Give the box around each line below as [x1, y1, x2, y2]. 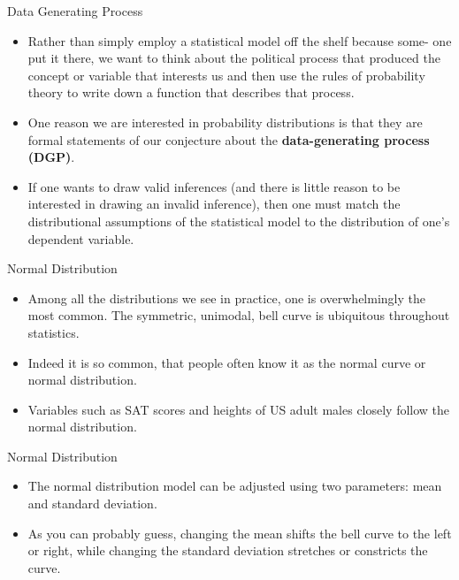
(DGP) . [27, 148, 75, 166]
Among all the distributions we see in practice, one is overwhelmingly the [27, 288, 425, 307]
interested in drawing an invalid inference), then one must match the [27, 195, 401, 213]
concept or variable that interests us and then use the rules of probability [27, 65, 425, 84]
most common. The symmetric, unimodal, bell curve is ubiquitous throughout [27, 306, 450, 324]
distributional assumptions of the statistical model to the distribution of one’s [27, 211, 450, 230]
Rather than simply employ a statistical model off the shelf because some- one [27, 31, 452, 50]
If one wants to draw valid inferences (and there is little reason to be [27, 177, 401, 195]
